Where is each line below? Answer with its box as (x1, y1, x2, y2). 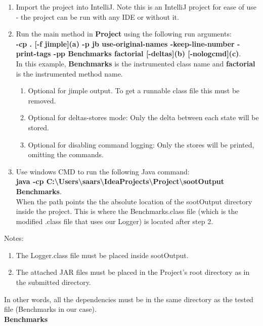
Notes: (4, 233, 24, 243)
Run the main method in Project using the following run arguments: (16, 28, 232, 39)
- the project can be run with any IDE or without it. (16, 11, 179, 22)
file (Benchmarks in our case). (4, 304, 97, 314)
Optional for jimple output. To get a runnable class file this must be (28, 85, 240, 96)
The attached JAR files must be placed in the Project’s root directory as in (16, 267, 250, 277)
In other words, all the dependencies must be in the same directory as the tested (4, 294, 253, 304)
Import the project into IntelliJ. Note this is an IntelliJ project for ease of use (16, 2, 257, 12)
